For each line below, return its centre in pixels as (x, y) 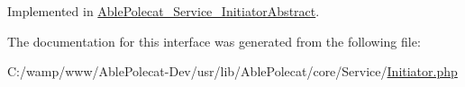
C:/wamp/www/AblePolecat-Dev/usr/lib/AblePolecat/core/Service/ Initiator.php (232, 71)
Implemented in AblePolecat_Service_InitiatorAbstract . (164, 11)
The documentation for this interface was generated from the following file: (214, 41)
